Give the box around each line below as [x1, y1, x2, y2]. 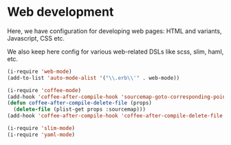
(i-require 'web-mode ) [7, 68, 72, 75]
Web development [7, 4, 114, 20]
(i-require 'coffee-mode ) [7, 87, 81, 93]
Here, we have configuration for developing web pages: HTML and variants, [7, 27, 222, 35]
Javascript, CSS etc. [7, 34, 65, 42]
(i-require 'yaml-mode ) [7, 131, 76, 138]
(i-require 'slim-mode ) [7, 125, 76, 132]
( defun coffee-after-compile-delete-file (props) [7, 100, 153, 107]
